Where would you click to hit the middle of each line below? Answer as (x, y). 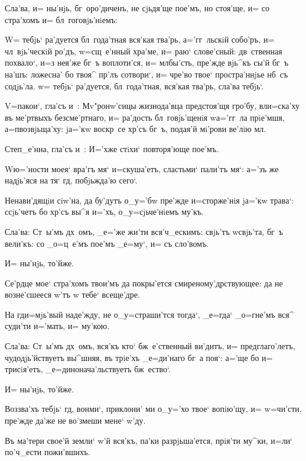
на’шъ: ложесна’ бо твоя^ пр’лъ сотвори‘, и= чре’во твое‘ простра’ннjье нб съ (147, 74)
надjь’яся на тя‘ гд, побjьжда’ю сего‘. (71, 180)
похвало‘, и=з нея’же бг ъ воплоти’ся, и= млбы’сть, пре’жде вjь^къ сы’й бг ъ (147, 62)
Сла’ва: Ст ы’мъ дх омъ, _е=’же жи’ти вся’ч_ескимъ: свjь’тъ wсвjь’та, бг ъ (144, 231)
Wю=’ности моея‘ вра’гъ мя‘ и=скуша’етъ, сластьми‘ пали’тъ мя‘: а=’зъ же (142, 168)
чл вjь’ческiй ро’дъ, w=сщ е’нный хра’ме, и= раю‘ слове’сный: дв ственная (144, 51)
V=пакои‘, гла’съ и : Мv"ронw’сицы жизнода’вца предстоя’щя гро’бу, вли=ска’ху (152, 106)
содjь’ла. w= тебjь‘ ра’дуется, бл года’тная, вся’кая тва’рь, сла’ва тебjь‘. (134, 86)
